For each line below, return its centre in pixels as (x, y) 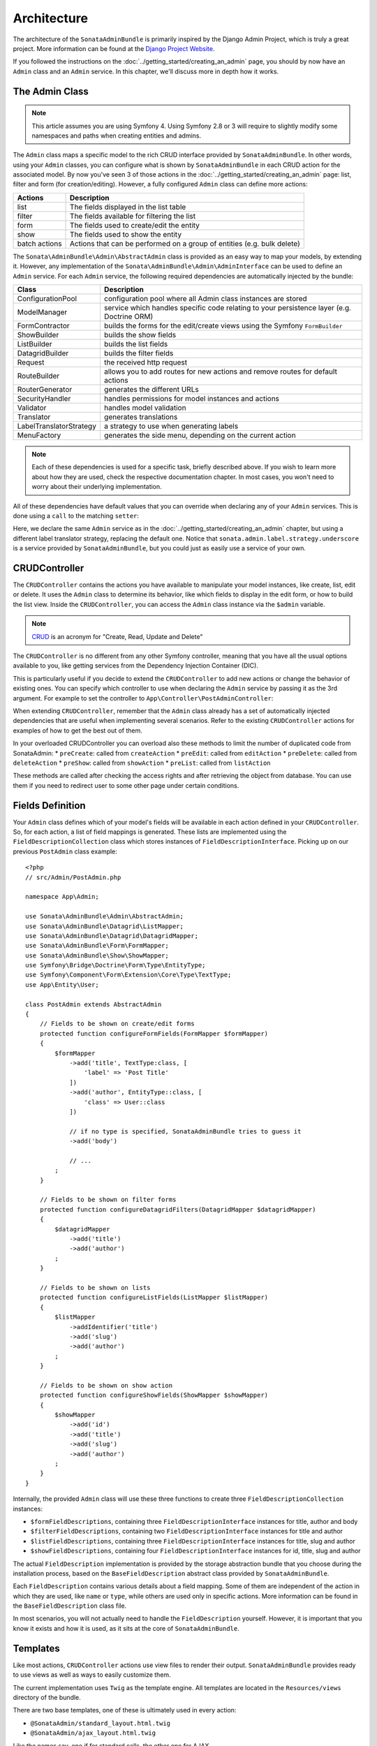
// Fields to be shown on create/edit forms (117, 1024)
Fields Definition (50, 806)
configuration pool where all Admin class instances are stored (205, 299)
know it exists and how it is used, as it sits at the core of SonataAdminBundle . (126, 1628)
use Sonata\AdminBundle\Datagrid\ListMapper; (105, 926)
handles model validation (145, 408)
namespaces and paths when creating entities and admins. (117, 135)
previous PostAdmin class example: (65, 851)
